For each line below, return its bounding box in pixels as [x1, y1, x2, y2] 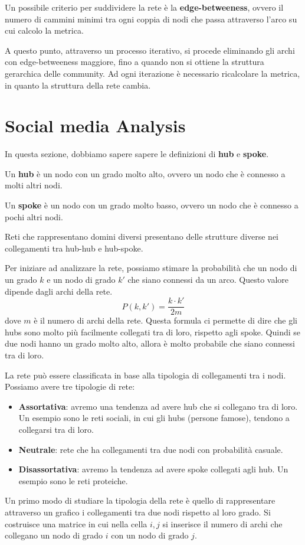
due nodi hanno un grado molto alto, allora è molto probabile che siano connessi [5, 337, 295, 350]
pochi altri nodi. [5, 210, 63, 223]
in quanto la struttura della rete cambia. [5, 79, 151, 91]
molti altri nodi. [5, 179, 63, 191]
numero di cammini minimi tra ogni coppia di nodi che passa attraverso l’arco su [5, 12, 297, 25]
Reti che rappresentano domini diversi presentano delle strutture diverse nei [5, 230, 279, 243]
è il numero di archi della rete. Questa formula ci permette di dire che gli [34, 314, 297, 327]
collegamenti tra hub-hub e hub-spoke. [5, 242, 143, 254]
